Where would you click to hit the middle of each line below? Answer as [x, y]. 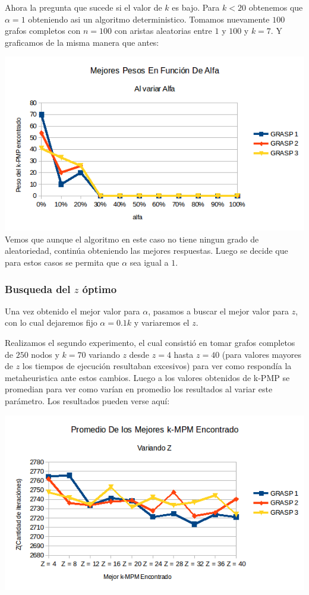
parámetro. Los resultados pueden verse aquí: [87, 401]
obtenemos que [276, 7]
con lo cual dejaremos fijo [51, 322]
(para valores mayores [262, 354]
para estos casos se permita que [62, 262]
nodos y [45, 354]
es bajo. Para [196, 7]
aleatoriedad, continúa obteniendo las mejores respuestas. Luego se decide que [146, 251]
